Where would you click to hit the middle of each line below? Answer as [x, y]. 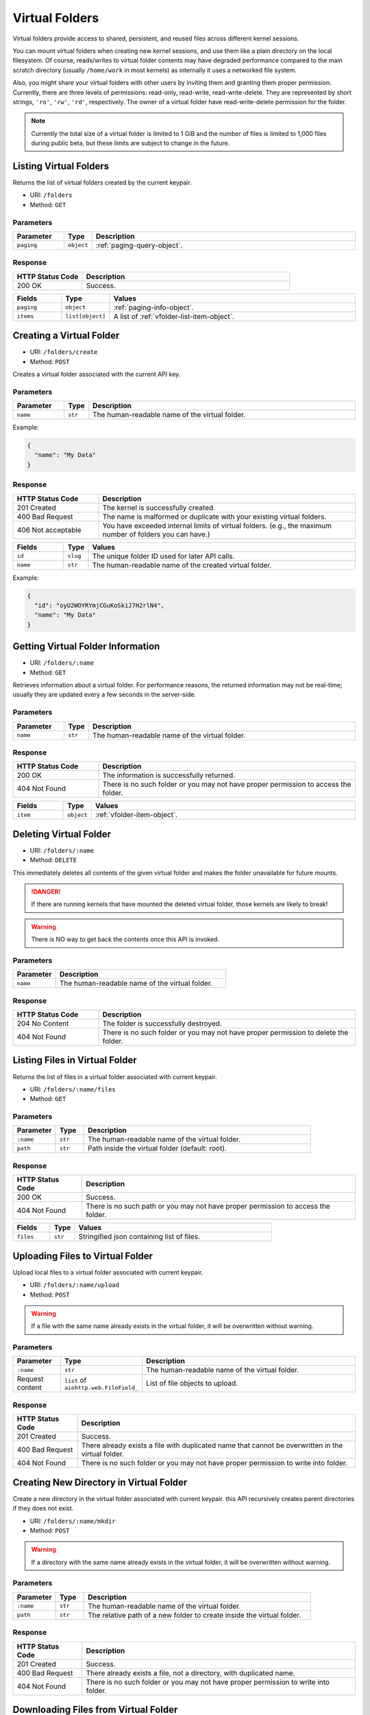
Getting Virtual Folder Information [86, 647]
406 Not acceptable [49, 530]
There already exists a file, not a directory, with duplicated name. [190, 1672]
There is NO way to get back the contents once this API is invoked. [125, 939]
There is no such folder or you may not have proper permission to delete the [225, 1032]
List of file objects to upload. [192, 1384]
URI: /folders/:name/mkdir [73, 1521]
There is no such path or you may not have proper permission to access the [208, 1206]
